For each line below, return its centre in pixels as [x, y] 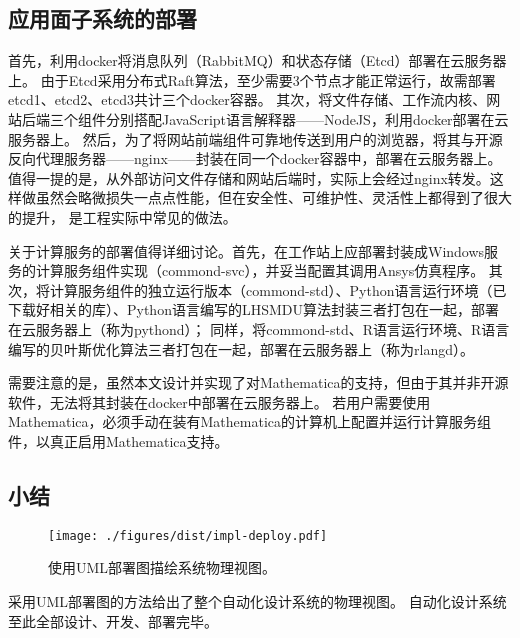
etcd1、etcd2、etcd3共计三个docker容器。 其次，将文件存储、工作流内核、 [247, 99]
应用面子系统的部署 [102, 18]
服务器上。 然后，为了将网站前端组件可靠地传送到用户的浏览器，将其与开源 [255, 138]
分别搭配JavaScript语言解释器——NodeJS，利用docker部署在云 [307, 118]
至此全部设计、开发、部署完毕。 [113, 620]
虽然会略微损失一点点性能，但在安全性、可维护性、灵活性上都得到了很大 [273, 197]
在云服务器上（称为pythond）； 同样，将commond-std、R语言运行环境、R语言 [259, 328]
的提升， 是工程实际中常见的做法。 [122, 216]
